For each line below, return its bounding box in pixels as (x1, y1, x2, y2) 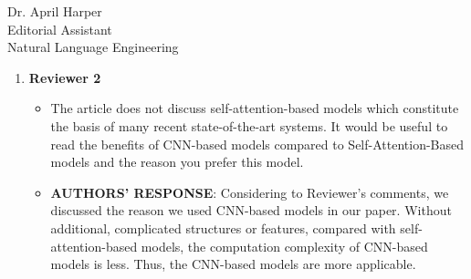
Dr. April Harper (7, 2, 102, 20)
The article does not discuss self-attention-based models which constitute (50, 98, 459, 118)
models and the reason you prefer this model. (50, 152, 304, 171)
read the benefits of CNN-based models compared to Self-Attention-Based (50, 134, 465, 153)
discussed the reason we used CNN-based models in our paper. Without (50, 201, 452, 220)
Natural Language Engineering (7, 37, 179, 57)
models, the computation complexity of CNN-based (141, 236, 428, 255)
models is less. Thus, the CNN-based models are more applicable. (50, 254, 416, 274)
